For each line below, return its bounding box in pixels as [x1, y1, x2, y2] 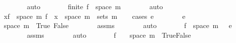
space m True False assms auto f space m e [3, 20, 232, 30]
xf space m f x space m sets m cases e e [3, 11, 186, 21]
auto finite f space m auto [27, 1, 163, 11]
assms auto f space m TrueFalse [27, 29, 191, 40]
